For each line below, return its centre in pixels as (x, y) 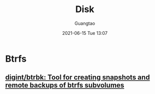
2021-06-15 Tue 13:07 (85, 33)
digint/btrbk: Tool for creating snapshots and (77, 78)
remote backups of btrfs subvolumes (65, 85)
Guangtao (85, 23)
